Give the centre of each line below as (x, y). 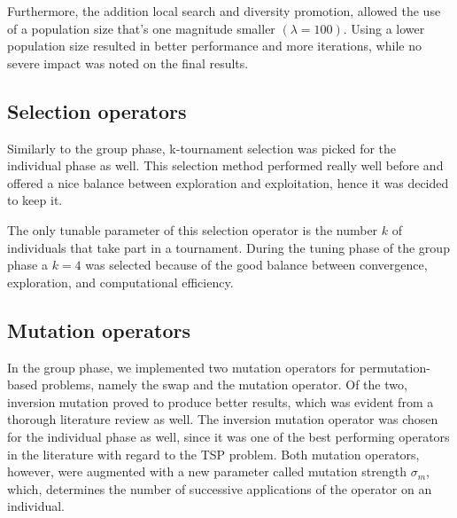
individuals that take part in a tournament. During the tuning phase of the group (228, 247)
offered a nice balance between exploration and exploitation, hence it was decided (228, 182)
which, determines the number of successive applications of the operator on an (220, 488)
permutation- (395, 367)
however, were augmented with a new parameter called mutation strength (207, 471)
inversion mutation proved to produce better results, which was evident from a (221, 401)
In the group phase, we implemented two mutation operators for (182, 367)
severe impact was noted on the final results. (128, 63)
